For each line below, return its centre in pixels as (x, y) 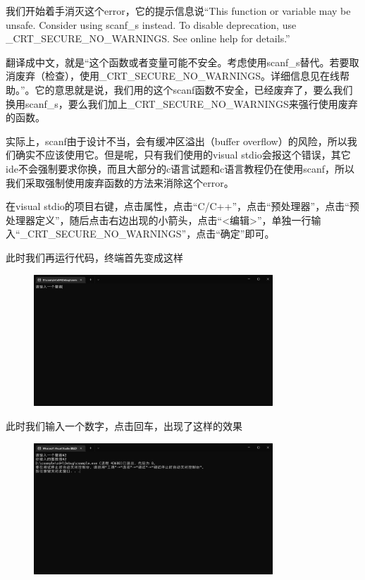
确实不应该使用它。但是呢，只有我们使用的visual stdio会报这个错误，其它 (183, 155)
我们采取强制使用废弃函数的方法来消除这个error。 (120, 182)
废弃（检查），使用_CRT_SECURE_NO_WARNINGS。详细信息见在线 (177, 76)
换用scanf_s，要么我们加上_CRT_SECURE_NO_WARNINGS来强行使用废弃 (182, 103)
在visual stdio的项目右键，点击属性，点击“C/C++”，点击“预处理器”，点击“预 (182, 206)
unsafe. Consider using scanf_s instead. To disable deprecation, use (151, 24)
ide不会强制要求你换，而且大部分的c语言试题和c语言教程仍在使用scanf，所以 (180, 168)
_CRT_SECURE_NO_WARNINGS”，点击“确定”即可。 (147, 234)
